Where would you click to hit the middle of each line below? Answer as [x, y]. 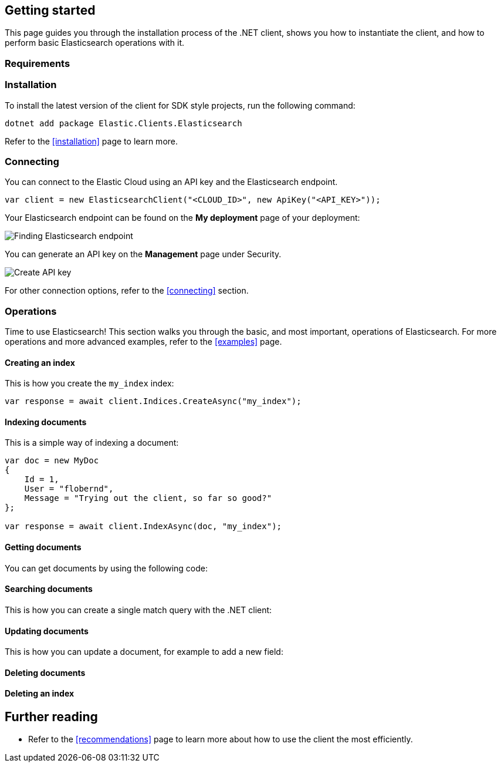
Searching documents [49, 589]
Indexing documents [46, 422]
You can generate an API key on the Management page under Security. [143, 254]
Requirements [38, 63]
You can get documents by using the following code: [106, 568]
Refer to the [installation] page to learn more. [92, 141]
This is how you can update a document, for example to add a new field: [144, 652]
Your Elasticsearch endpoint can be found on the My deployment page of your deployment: [182, 218]
